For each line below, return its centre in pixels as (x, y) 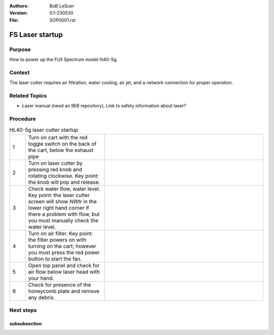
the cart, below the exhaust (61, 150)
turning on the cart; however (62, 246)
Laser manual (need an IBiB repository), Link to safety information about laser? (104, 106)
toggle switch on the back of (62, 143)
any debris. (42, 297)
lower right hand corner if (59, 208)
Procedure (23, 119)
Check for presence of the (60, 285)
